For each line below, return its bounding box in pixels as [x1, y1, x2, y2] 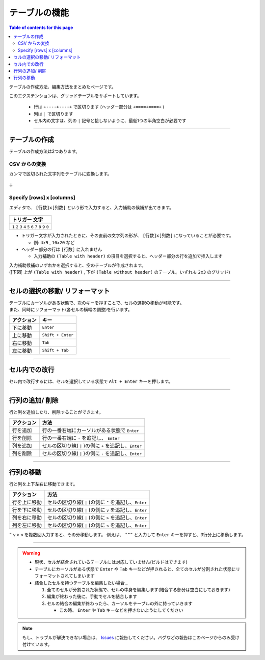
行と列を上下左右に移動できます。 [9, 481, 78, 487]
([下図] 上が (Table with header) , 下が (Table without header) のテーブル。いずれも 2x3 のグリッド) [9, 269, 231, 275]
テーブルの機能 [9, 7, 69, 18]
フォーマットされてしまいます [34, 573, 95, 579]
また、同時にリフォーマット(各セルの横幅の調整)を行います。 [9, 307, 132, 313]
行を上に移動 [12, 499, 42, 506]
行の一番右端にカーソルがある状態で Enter [42, 427, 139, 433]
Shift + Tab [42, 348, 69, 353]
